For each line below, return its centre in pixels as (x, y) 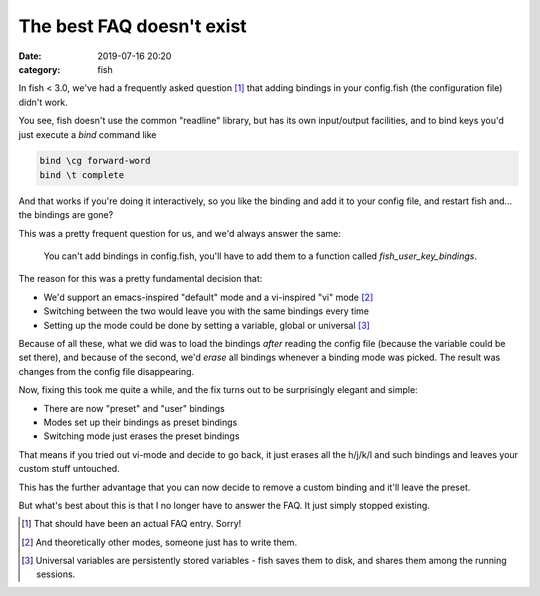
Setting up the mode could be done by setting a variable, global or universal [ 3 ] (206, 325)
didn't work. (43, 102)
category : (39, 69)
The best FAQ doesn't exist (132, 26)
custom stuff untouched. (69, 469)
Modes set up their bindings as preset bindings (140, 422)
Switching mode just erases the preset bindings (141, 436)
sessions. (56, 574)
